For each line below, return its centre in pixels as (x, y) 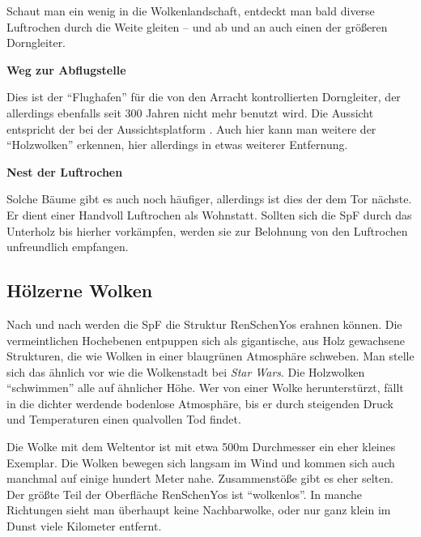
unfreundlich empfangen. (68, 247)
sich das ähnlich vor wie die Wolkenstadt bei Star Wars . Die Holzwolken (186, 371)
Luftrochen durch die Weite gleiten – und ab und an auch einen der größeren (197, 26)
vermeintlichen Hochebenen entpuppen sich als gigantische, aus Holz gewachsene (206, 340)
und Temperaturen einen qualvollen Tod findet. (124, 419)
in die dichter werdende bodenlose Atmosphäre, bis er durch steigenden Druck (200, 403)
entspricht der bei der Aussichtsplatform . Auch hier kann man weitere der (191, 128)
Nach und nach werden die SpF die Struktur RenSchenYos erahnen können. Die (204, 324)
